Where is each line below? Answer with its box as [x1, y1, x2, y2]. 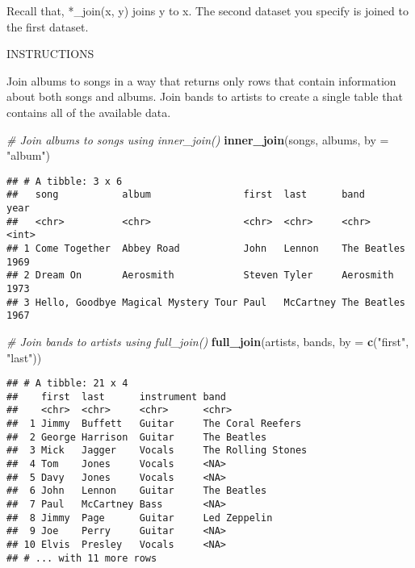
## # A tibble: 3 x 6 [6, 175, 123, 187]
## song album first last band [6, 189, 365, 201]
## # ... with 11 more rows [6, 552, 157, 564]
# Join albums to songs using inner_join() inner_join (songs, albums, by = [6, 131, 389, 148]
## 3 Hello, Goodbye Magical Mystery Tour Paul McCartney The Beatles [6, 296, 405, 308]
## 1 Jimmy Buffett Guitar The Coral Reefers [6, 418, 302, 430]
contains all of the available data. [6, 103, 171, 120]
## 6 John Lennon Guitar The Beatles [6, 485, 267, 497]
